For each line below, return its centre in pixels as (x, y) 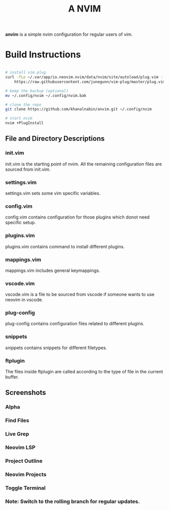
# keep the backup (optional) (37, 91)
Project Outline (24, 461)
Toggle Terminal (26, 488)
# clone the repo (23, 105)
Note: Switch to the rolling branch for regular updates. (72, 501)
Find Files (17, 421)
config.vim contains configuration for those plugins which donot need (77, 217)
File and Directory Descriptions (55, 139)
